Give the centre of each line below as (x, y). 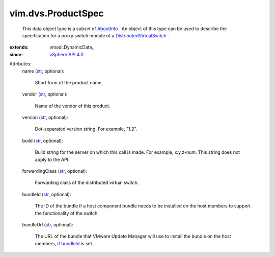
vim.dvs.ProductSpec (57, 13)
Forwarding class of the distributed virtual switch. (87, 183)
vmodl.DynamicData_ (72, 47)
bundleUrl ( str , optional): (48, 224)
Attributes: (20, 64)
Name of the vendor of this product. (73, 106)
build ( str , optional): (43, 141)
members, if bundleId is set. (64, 243)
